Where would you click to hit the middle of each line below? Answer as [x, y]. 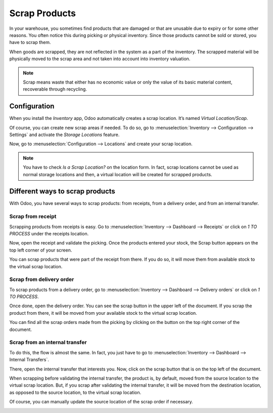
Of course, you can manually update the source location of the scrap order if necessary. [101, 402]
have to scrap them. [30, 43]
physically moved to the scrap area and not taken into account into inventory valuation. [100, 59]
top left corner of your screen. [41, 250]
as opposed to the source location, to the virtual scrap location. [75, 392]
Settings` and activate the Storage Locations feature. [64, 135]
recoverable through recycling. [55, 89]
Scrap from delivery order [42, 279]
